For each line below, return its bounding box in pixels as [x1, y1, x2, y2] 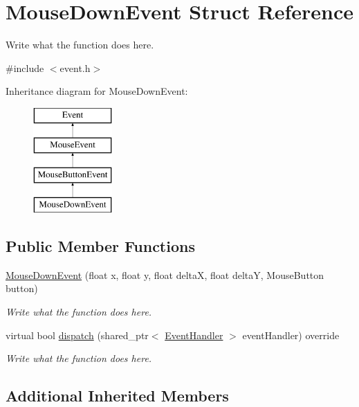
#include [6, 60, 44, 75]
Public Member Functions [6, 235, 195, 257]
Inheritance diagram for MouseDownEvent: [6, 84, 188, 98]
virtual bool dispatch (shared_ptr [6, 327, 149, 342]
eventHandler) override [242, 327, 340, 342]
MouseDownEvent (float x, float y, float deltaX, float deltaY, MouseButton [6, 267, 324, 282]
